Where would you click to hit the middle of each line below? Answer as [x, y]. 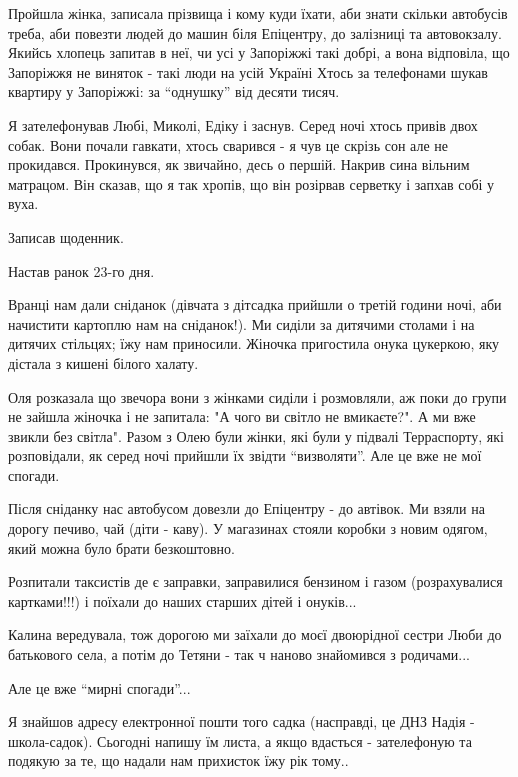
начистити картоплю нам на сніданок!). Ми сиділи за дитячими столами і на [241, 323]
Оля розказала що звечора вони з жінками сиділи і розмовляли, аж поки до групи [257, 396]
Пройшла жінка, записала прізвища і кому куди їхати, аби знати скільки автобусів [258, 13]
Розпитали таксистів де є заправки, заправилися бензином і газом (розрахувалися [255, 581]
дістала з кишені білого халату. [103, 362]
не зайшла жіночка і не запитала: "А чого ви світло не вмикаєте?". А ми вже [242, 416]
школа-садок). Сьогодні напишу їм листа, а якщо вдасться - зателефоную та [240, 740]
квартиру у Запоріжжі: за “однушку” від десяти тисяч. [174, 91]
